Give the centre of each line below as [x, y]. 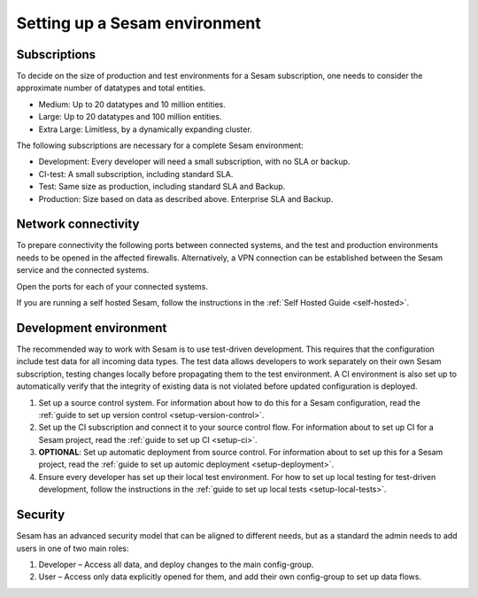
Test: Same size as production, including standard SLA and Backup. [162, 187]
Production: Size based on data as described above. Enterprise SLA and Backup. [186, 198]
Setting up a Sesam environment [139, 23]
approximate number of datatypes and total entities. [111, 88]
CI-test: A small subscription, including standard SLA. [136, 174]
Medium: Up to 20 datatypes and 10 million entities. [132, 104]
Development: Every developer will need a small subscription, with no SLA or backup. [194, 162]
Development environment [92, 328]
